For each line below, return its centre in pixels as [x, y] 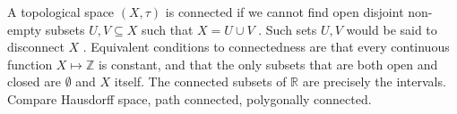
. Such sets [288, 29]
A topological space [61, 12]
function [30, 64]
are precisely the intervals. [374, 81]
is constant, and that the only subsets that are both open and [268, 64]
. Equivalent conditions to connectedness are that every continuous [266, 47]
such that [168, 29]
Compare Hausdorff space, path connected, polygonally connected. [190, 98]
